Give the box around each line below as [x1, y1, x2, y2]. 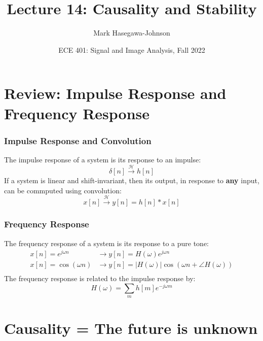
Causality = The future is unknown [4, 317, 258, 338]
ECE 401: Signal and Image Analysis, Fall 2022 [58, 44, 205, 55]
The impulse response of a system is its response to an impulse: [4, 154, 201, 164]
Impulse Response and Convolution [4, 134, 152, 147]
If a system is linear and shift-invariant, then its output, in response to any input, [4, 175, 259, 186]
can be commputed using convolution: [4, 185, 122, 195]
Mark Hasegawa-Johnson [93, 27, 170, 38]
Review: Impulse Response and [4, 83, 227, 104]
